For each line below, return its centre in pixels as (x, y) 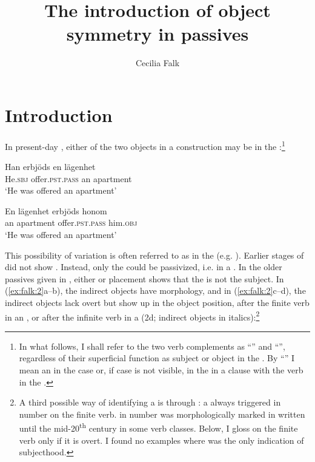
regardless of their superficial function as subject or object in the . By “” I (157, 358)
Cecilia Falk (157, 63)
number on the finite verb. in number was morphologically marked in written (162, 414)
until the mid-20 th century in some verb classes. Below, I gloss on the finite (158, 427)
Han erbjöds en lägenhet (50, 167)
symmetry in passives (157, 34)
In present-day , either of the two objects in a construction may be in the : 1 (145, 145)
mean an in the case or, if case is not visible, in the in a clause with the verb (161, 370)
